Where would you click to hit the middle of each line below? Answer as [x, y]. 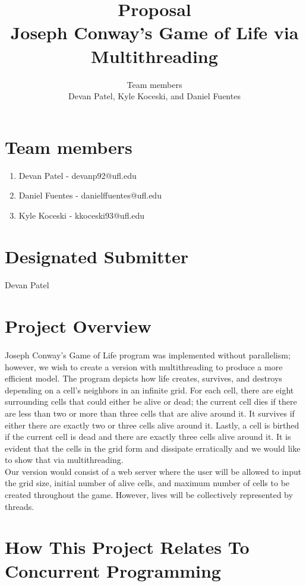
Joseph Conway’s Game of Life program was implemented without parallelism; [148, 355]
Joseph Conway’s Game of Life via [154, 32]
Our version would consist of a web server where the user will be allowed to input [153, 471]
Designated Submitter [97, 256]
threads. [20, 506]
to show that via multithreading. [64, 460]
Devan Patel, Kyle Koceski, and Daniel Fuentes [154, 96]
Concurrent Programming [113, 570]
